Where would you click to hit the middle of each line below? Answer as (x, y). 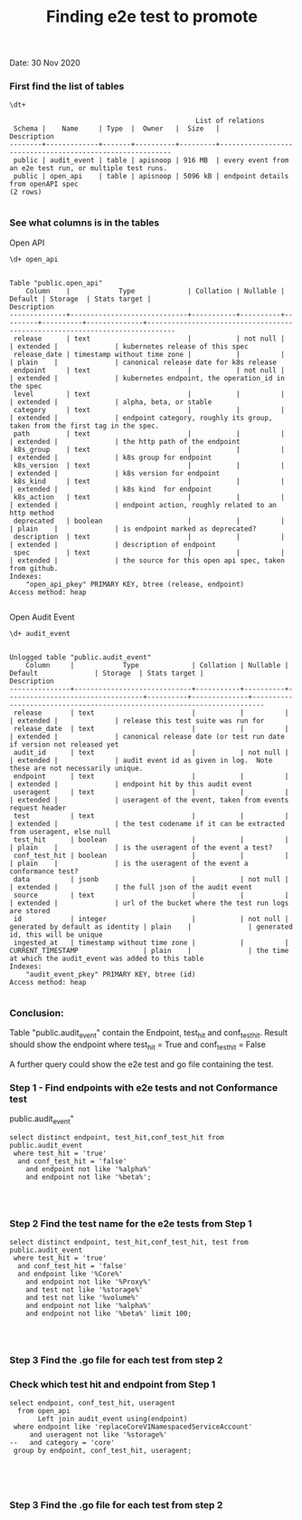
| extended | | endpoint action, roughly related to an (143, 505)
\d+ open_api (34, 259)
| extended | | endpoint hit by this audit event (131, 784)
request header (38, 808)
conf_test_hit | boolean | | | (151, 855)
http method (32, 513)
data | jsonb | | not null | (151, 879)
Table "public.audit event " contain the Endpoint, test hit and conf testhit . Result (148, 1034)
